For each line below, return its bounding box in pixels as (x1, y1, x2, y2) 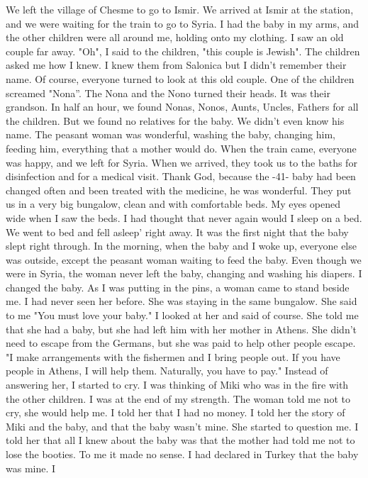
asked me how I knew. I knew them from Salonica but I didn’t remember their (6, 57, 347, 72)
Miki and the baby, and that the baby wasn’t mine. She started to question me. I (6, 418, 359, 433)
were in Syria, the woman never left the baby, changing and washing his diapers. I (6, 266, 362, 281)
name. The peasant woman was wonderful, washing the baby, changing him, (6, 127, 335, 142)
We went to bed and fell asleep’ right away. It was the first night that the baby (6, 224, 349, 239)
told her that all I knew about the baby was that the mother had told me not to (6, 433, 355, 448)
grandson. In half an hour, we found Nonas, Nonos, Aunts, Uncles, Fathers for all (6, 99, 359, 114)
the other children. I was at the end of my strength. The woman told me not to (6, 391, 350, 406)
